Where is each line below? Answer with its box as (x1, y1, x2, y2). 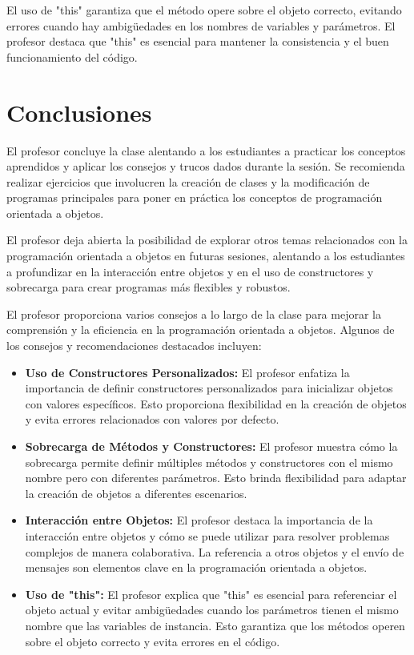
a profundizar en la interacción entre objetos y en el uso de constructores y (6, 263, 374, 279)
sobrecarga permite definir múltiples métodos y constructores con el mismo (25, 453, 393, 470)
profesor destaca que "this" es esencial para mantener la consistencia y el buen (6, 33, 389, 50)
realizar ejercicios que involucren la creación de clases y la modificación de (6, 173, 370, 190)
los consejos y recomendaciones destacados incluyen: (6, 337, 262, 354)
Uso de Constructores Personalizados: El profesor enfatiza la (25, 364, 350, 380)
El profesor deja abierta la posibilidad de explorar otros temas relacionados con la (6, 231, 408, 248)
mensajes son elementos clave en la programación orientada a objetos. (25, 559, 368, 576)
